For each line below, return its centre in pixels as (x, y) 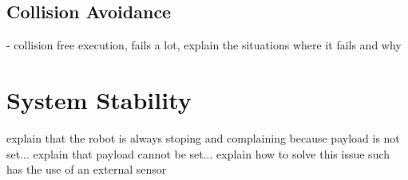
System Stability (99, 99)
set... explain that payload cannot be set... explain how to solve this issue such (198, 153)
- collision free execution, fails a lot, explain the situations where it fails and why (204, 45)
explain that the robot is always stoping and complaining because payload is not (203, 137)
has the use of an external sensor (87, 169)
